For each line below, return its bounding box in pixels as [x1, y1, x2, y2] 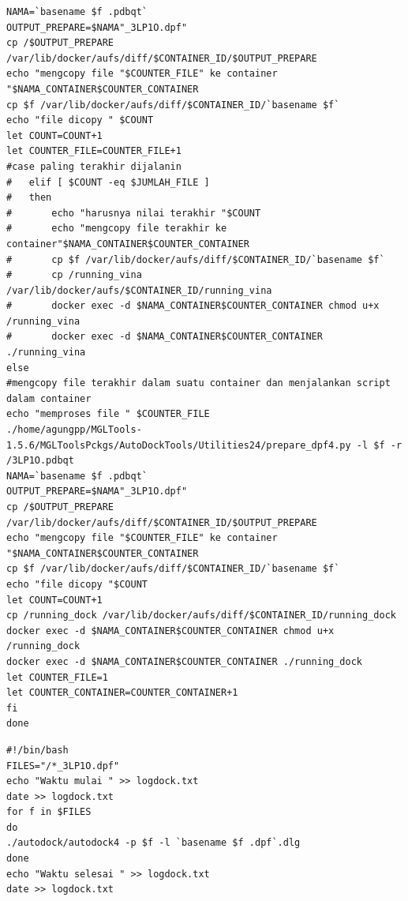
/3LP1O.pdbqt [6, 455, 74, 467]
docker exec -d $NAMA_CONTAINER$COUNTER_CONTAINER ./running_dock [6, 655, 363, 667]
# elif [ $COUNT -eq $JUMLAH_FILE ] [6, 176, 210, 188]
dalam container [6, 392, 92, 404]
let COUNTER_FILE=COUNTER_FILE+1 [6, 145, 182, 157]
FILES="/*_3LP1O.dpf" [6, 760, 120, 771]
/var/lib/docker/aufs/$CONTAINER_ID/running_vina [6, 284, 272, 296]
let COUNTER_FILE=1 [6, 671, 108, 683]
